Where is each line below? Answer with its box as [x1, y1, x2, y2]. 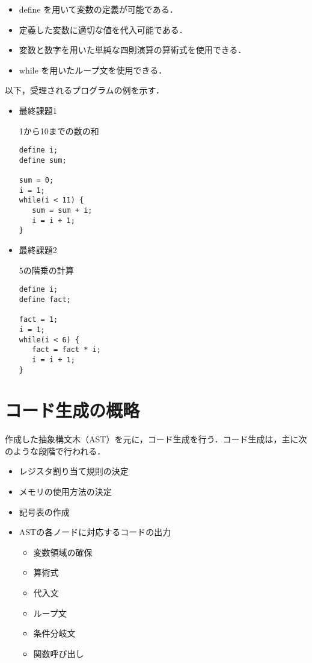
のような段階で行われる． [5, 444, 106, 457]
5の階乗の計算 [19, 263, 74, 276]
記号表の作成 [19, 505, 70, 518]
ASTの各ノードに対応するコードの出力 [19, 526, 171, 538]
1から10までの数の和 [19, 124, 99, 137]
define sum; [19, 156, 67, 165]
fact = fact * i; [32, 345, 101, 354]
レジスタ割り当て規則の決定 [19, 465, 129, 477]
